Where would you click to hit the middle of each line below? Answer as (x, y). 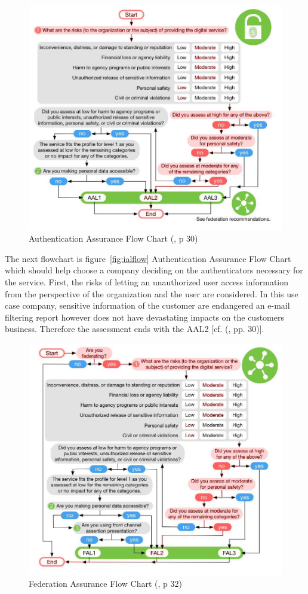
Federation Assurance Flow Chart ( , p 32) (105, 583)
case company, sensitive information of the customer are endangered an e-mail (147, 305)
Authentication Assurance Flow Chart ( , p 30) (113, 238)
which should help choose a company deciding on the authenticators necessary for (154, 270)
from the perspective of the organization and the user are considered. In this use (152, 293)
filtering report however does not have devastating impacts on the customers (144, 317)
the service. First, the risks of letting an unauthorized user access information (147, 282)
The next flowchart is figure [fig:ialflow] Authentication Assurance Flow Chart (148, 258)
